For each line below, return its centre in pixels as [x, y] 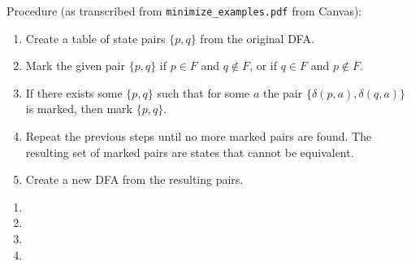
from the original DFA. [257, 38]
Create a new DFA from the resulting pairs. [134, 179]
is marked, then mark [79, 109]
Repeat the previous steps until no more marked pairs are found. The [199, 136]
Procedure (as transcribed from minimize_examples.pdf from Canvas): [184, 11]
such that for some [203, 92]
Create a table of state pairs [95, 38]
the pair [283, 92]
